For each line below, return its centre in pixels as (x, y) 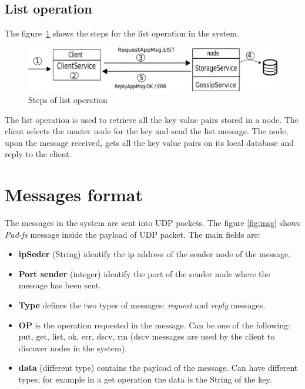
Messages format (74, 194)
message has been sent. (60, 285)
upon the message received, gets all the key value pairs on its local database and (150, 142)
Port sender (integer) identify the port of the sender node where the (144, 273)
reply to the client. (38, 154)
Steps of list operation (68, 99)
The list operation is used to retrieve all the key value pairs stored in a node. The (152, 119)
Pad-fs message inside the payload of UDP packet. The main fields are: (133, 234)
